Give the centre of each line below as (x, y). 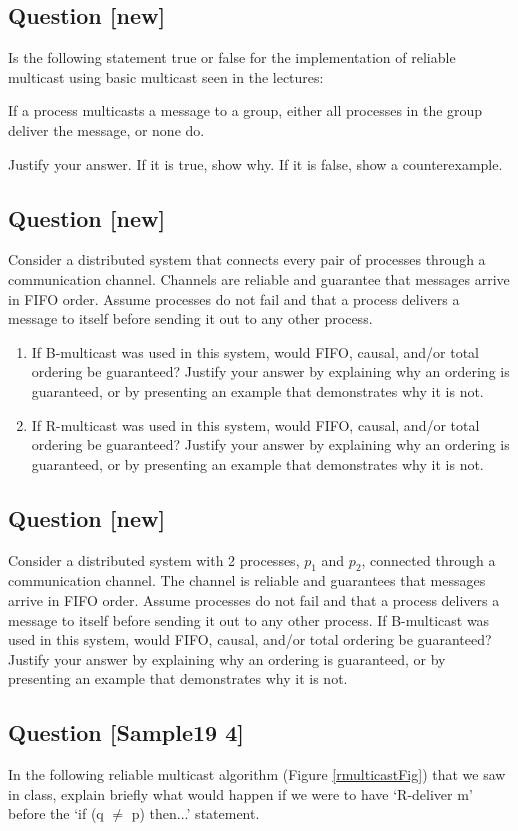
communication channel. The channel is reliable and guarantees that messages (247, 580)
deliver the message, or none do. (106, 129)
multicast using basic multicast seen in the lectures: (166, 76)
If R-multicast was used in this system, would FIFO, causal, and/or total (255, 424)
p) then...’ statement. (195, 813)
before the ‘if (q (56, 813)
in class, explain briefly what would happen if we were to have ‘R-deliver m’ (240, 793)
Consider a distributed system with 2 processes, (154, 559)
